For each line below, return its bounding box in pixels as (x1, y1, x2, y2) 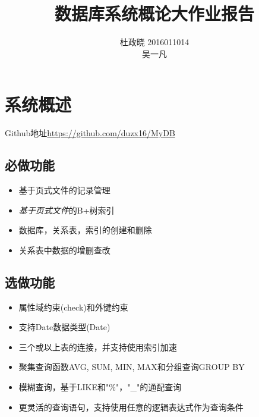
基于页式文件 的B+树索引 (18, 203, 115, 216)
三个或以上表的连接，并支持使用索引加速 (18, 340, 177, 353)
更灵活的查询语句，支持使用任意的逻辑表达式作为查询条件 (18, 400, 244, 413)
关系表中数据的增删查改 (18, 243, 110, 256)
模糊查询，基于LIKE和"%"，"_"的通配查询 (18, 381, 182, 393)
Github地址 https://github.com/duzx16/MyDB (5, 127, 175, 139)
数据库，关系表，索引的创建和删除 (18, 224, 152, 236)
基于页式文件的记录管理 (18, 184, 110, 196)
